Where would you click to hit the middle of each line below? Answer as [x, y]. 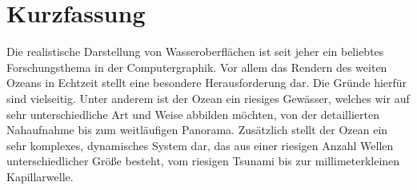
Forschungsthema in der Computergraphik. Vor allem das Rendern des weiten [197, 67]
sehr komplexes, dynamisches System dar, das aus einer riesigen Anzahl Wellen [200, 145]
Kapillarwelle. [40, 176]
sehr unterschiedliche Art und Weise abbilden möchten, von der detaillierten [193, 114]
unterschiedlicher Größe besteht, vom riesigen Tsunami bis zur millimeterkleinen [203, 161]
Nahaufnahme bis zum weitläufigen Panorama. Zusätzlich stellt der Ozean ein [197, 130]
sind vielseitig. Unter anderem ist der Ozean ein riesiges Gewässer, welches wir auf [208, 98]
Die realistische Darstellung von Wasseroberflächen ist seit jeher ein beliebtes [195, 51]
